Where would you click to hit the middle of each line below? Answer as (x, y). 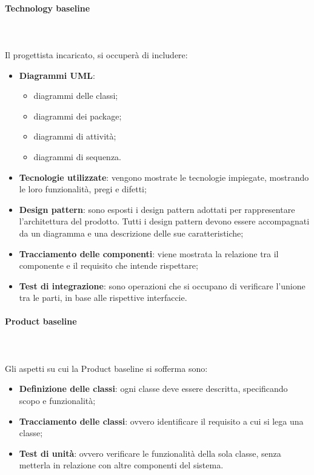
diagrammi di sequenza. (77, 156)
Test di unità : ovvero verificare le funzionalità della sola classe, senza (150, 453)
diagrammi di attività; (75, 136)
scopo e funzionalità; (57, 401)
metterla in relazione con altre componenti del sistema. (121, 465)
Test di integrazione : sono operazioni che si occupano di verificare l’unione (162, 285)
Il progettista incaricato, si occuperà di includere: (96, 54)
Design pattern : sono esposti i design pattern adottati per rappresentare (157, 209)
